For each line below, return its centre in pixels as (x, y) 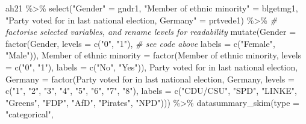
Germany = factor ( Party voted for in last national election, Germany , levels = (150, 79)
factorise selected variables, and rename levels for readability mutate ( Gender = (151, 32)
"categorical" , (30, 114)
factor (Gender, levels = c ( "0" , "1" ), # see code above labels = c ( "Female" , (140, 43)
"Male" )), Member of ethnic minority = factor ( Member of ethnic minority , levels (154, 55)
